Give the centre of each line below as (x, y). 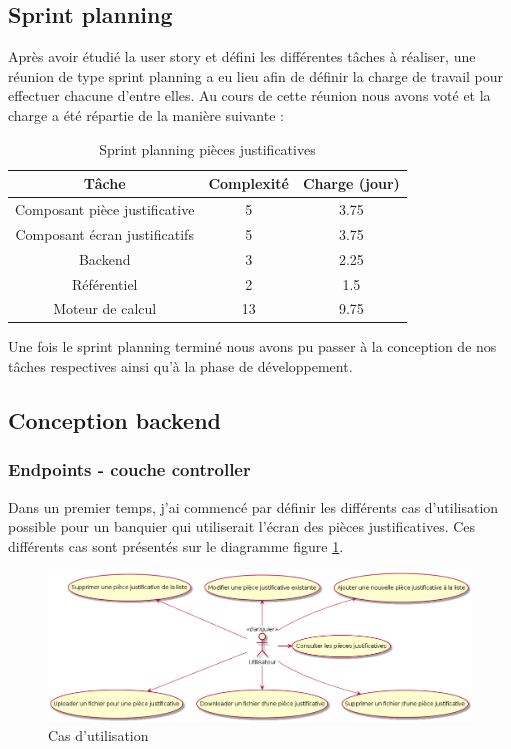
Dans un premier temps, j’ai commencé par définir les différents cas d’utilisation (253, 506)
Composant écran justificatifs (104, 233)
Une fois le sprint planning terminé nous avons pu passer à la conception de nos (252, 346)
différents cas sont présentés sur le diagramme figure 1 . (176, 545)
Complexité (248, 183)
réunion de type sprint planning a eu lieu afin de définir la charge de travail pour (256, 75)
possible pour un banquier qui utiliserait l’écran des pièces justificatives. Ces (242, 526)
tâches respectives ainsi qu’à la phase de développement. (180, 366)
